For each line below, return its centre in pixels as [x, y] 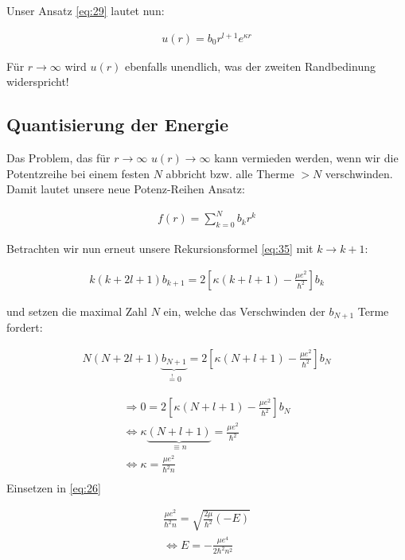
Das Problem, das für [58, 158]
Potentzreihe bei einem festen [78, 173]
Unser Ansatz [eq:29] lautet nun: [86, 10]
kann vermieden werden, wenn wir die [306, 158]
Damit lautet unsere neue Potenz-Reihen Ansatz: [126, 189]
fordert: [25, 327]
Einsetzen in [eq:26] [54, 487]
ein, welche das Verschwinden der [244, 311]
